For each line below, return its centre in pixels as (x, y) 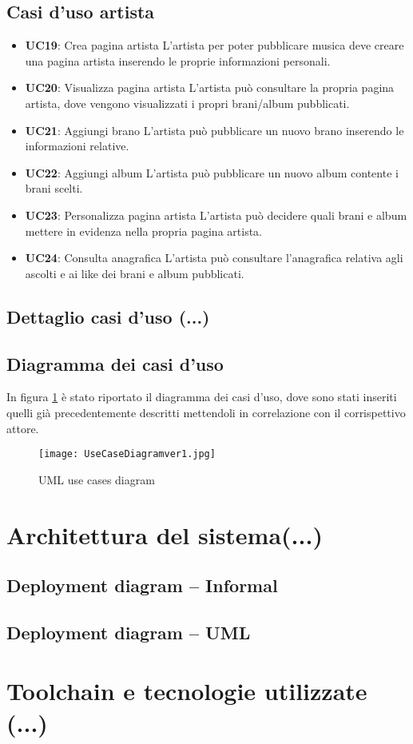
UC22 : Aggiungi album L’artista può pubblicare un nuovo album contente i (212, 172)
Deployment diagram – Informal (142, 585)
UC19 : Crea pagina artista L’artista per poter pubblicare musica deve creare (214, 45)
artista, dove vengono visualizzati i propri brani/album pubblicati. (187, 103)
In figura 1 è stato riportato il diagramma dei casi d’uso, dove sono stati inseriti (202, 397)
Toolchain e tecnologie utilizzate (187, 691)
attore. (23, 428)
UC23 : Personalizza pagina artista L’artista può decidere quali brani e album (216, 215)
